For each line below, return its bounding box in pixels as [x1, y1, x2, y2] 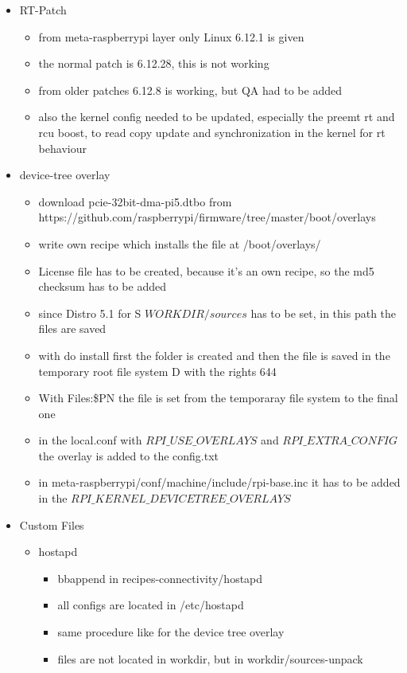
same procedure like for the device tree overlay [57, 624, 285, 640]
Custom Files [19, 516, 84, 533]
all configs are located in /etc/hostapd [57, 597, 244, 613]
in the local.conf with [38, 432, 142, 448]
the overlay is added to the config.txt [38, 447, 219, 464]
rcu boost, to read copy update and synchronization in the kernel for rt [38, 123, 386, 140]
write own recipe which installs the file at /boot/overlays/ [38, 235, 321, 252]
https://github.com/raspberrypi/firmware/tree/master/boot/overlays [38, 209, 376, 225]
